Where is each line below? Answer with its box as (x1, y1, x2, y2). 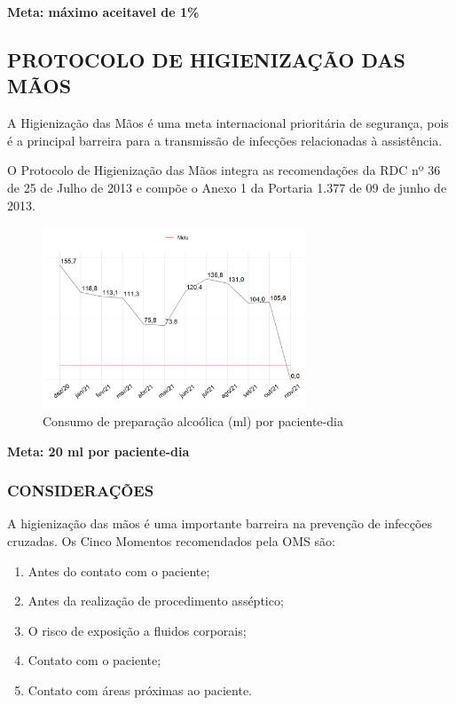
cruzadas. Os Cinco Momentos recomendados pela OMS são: (7, 531, 335, 550)
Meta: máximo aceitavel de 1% (7, 3, 200, 20)
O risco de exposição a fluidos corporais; (28, 621, 247, 639)
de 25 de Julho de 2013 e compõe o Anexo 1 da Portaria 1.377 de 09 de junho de (7, 178, 447, 196)
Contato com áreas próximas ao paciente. (28, 680, 252, 699)
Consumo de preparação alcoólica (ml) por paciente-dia (43, 411, 343, 430)
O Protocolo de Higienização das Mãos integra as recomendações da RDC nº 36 (7, 161, 441, 179)
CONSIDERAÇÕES (7, 479, 154, 502)
